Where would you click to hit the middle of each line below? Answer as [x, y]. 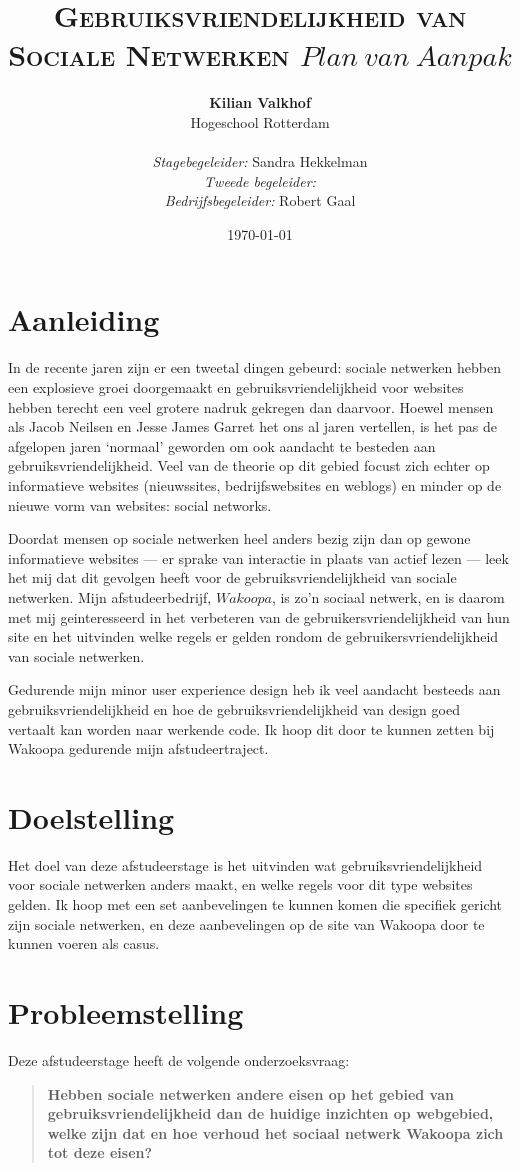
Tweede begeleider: [260, 180]
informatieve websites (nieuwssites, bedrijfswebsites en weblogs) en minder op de [255, 484]
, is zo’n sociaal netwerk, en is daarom [388, 596]
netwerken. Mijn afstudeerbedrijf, [110, 596]
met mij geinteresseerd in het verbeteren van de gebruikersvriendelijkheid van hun [259, 616]
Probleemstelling [126, 1011]
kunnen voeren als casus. [84, 943]
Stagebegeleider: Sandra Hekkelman [260, 161]
